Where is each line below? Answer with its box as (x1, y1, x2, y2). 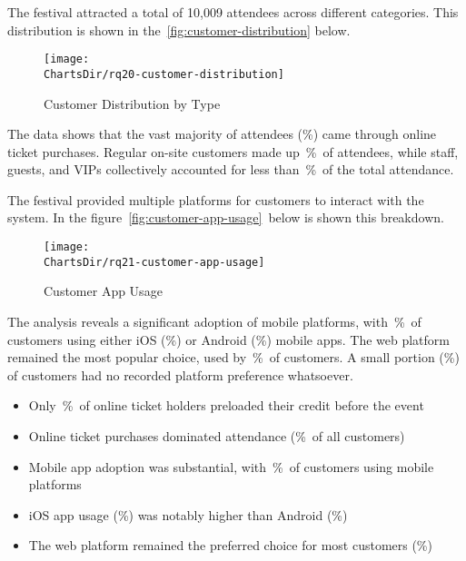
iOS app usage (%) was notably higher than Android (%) (28, 505, 348, 524)
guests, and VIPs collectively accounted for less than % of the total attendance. (7, 160, 454, 179)
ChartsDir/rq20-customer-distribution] (44, 67, 284, 81)
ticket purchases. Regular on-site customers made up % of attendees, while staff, (7, 142, 459, 161)
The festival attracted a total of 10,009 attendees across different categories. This (7, 3, 459, 21)
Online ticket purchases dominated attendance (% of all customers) (28, 426, 405, 445)
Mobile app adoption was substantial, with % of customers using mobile (28, 457, 434, 476)
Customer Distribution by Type (44, 93, 221, 113)
